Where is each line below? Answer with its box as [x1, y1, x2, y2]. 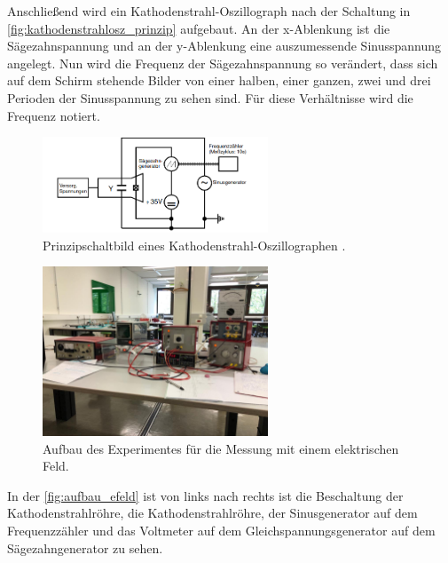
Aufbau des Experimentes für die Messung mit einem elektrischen [43, 439, 399, 457]
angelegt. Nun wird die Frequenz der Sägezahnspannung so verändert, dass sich [7, 53, 438, 72]
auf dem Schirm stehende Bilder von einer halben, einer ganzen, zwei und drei [7, 71, 431, 90]
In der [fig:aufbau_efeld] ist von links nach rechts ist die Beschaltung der [7, 486, 404, 504]
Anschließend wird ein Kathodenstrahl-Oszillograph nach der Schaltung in [7, 2, 411, 20]
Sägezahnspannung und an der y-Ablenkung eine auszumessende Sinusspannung [7, 36, 442, 55]
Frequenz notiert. [7, 106, 100, 124]
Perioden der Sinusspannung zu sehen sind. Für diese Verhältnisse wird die [7, 88, 413, 107]
